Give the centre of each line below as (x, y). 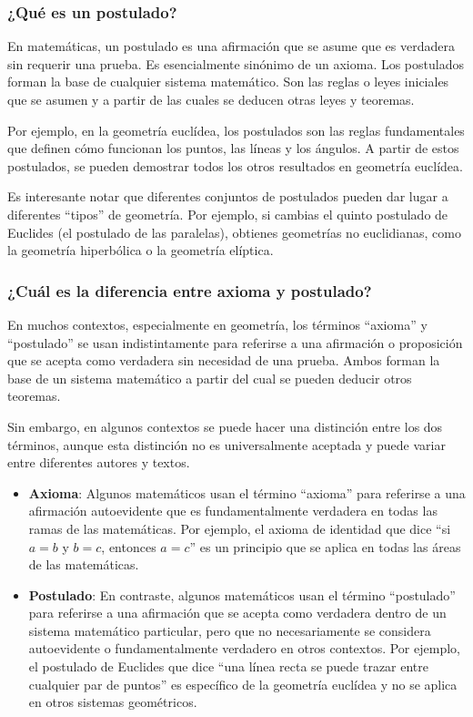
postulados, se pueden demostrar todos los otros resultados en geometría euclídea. (235, 165)
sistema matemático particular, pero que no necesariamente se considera (230, 630)
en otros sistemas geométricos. (113, 702)
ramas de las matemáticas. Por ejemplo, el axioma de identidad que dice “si (240, 528)
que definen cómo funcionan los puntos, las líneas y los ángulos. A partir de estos (233, 148)
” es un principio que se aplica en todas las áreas (325, 546)
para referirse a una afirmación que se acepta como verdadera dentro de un (237, 613)
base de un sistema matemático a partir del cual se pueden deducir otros (210, 378)
